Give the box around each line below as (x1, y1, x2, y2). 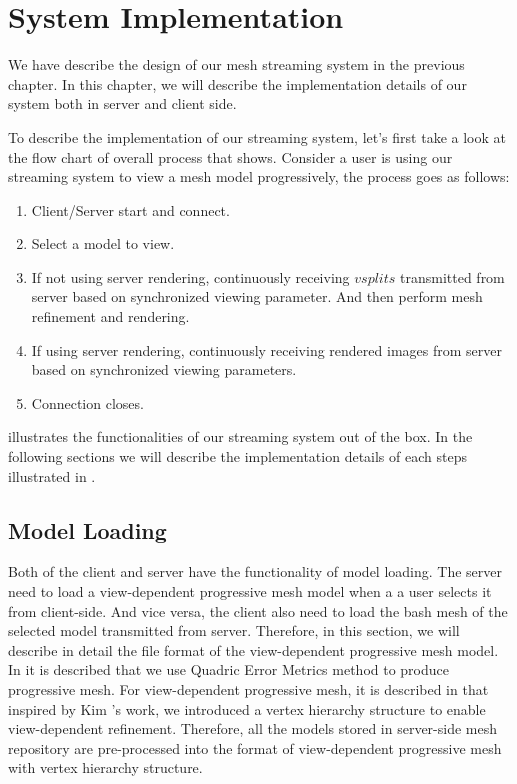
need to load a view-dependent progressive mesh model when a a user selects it (8, 581, 492, 602)
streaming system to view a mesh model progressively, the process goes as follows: (8, 166, 510, 187)
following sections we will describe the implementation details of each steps (8, 446, 467, 467)
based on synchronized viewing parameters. (31, 359, 297, 380)
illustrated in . (8, 465, 96, 486)
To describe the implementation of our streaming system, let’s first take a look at (8, 126, 506, 147)
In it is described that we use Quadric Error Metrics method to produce (8, 659, 449, 680)
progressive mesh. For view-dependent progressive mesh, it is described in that (8, 678, 489, 699)
